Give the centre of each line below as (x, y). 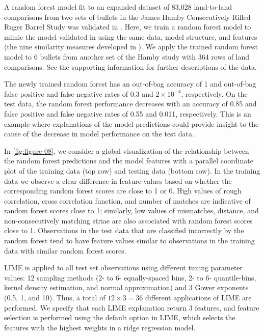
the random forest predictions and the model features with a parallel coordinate (129, 161)
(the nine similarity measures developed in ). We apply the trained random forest (131, 47)
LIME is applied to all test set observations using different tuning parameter (124, 268)
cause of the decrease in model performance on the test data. (99, 134)
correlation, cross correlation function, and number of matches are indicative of (127, 200)
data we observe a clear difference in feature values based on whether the (118, 180)
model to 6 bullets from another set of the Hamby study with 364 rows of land (127, 56)
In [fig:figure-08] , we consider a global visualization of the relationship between (127, 150)
